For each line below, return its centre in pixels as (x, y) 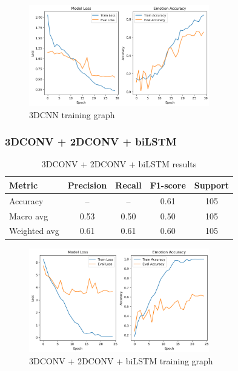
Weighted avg (34, 231)
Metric (24, 185)
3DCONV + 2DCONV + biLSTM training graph (121, 361)
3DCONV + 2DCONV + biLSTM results (119, 164)
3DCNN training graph (72, 114)
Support (211, 185)
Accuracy (26, 200)
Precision (87, 185)
